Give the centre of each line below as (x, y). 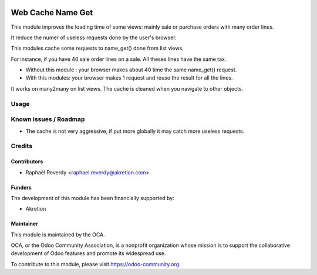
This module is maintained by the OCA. (58, 235)
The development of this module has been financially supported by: (92, 198)
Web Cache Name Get (52, 13)
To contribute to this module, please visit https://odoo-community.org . (96, 264)
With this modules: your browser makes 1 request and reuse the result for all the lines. (129, 78)
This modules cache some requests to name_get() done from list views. (97, 48)
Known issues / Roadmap (48, 119)
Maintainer (24, 224)
